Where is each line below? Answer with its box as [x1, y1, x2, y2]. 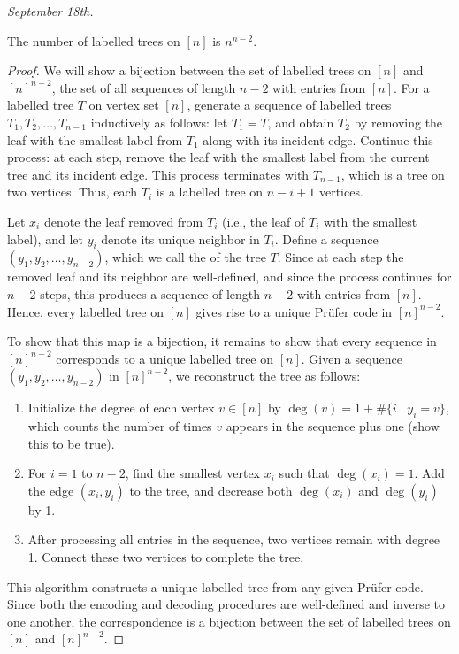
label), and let [7, 229, 83, 248]
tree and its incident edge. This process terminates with [7, 165, 310, 183]
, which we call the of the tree [104, 248, 266, 266]
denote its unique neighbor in [101, 229, 260, 248]
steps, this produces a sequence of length [40, 284, 261, 303]
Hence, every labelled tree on [7, 302, 164, 320]
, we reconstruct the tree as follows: [168, 366, 361, 385]
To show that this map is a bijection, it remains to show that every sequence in [7, 332, 437, 350]
